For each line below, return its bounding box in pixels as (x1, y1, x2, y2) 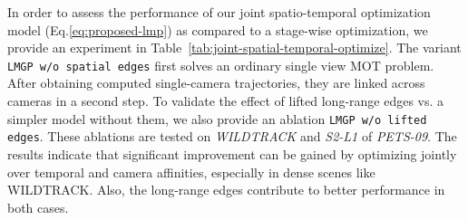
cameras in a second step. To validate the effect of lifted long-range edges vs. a (7, 91, 444, 110)
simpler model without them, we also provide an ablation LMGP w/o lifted (7, 109, 427, 128)
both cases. (7, 197, 69, 216)
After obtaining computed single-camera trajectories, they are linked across (7, 73, 425, 92)
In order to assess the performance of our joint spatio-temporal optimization (7, 3, 431, 21)
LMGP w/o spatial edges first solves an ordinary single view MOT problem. (7, 55, 434, 74)
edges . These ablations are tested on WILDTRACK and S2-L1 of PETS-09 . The (7, 127, 457, 146)
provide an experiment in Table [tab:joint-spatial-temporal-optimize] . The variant (7, 38, 462, 57)
